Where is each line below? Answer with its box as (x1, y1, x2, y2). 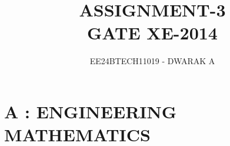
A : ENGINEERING (4, 99, 177, 123)
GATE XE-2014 (87, 21, 218, 45)
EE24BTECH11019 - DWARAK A (89, 55, 215, 67)
